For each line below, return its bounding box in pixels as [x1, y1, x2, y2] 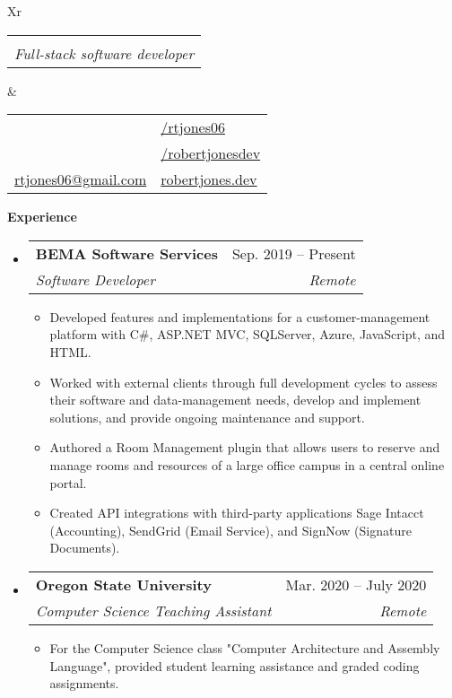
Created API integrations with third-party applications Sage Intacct [49, 503, 424, 522]
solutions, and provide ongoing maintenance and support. [49, 407, 365, 426]
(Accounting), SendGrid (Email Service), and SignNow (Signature [49, 520, 412, 539]
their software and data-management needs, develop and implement [49, 390, 422, 409]
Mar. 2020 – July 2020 [285, 573, 427, 595]
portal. [49, 473, 87, 492]
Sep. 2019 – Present [231, 242, 356, 264]
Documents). [49, 538, 120, 557]
